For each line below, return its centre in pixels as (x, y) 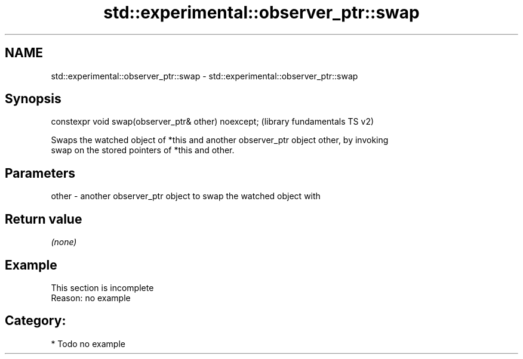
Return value (44, 219)
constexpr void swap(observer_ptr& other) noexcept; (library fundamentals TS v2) (213, 122)
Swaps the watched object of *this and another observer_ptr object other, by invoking (220, 140)
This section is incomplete (102, 287)
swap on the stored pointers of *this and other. (143, 150)
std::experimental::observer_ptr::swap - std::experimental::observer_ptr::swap (204, 76)
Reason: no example (91, 298)
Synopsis (33, 99)
